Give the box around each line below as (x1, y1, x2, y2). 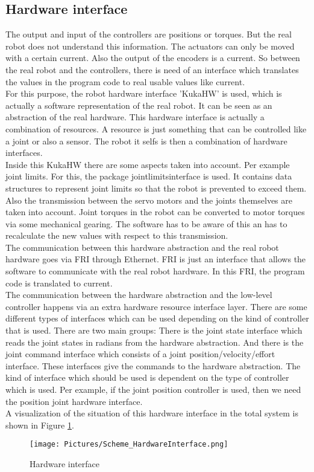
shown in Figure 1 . (5, 418, 74, 431)
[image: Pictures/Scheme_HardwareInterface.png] (30, 440, 228, 449)
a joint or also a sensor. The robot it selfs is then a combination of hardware (5, 134, 287, 147)
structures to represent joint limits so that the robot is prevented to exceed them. (5, 181, 307, 194)
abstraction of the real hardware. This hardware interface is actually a (5, 111, 265, 123)
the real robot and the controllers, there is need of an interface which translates (5, 63, 299, 76)
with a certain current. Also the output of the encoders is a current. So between (5, 51, 300, 64)
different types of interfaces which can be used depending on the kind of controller (5, 312, 309, 325)
